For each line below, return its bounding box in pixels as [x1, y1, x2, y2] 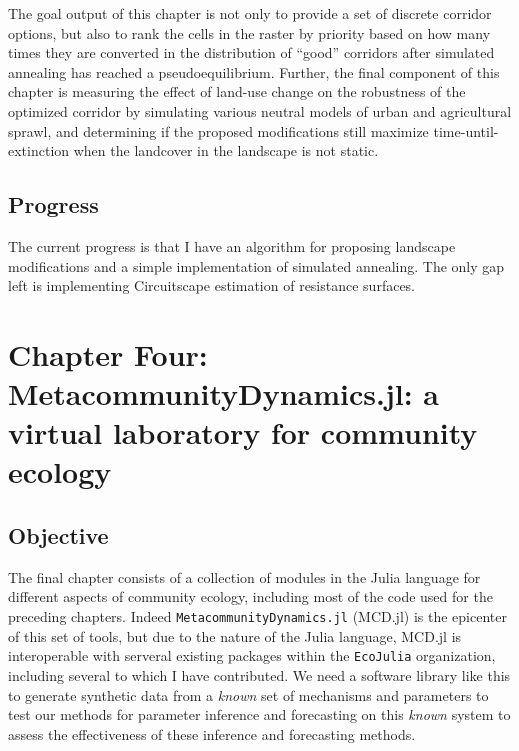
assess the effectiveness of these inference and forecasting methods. [8, 723, 416, 744]
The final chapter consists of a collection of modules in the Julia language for [8, 566, 481, 587]
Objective [8, 520, 109, 551]
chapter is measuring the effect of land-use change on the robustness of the [8, 81, 466, 102]
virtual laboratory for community [8, 412, 478, 453]
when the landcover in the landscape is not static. [73, 140, 379, 161]
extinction [8, 140, 70, 161]
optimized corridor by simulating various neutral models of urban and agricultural [8, 100, 512, 121]
